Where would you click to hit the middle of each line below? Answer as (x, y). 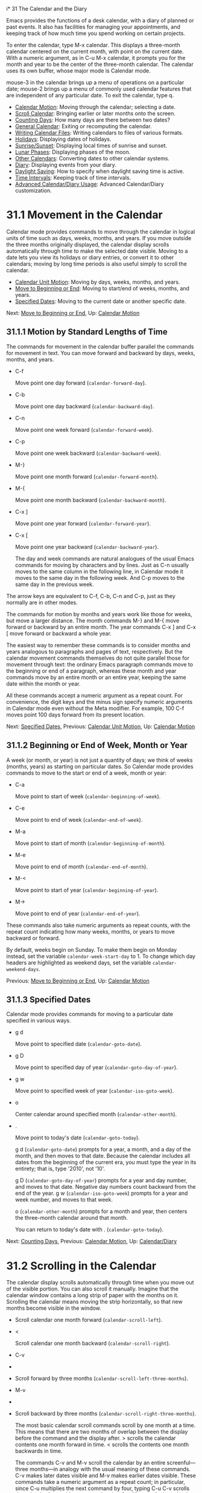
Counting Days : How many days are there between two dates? (93, 120)
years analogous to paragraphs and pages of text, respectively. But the (94, 651)
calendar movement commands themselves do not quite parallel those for (98, 658)
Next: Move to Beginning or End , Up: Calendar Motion (73, 313)
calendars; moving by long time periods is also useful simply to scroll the (96, 264)
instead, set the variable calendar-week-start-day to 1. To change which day (101, 956)
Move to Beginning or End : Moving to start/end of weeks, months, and (102, 288)
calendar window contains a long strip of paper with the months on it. (93, 1295)
